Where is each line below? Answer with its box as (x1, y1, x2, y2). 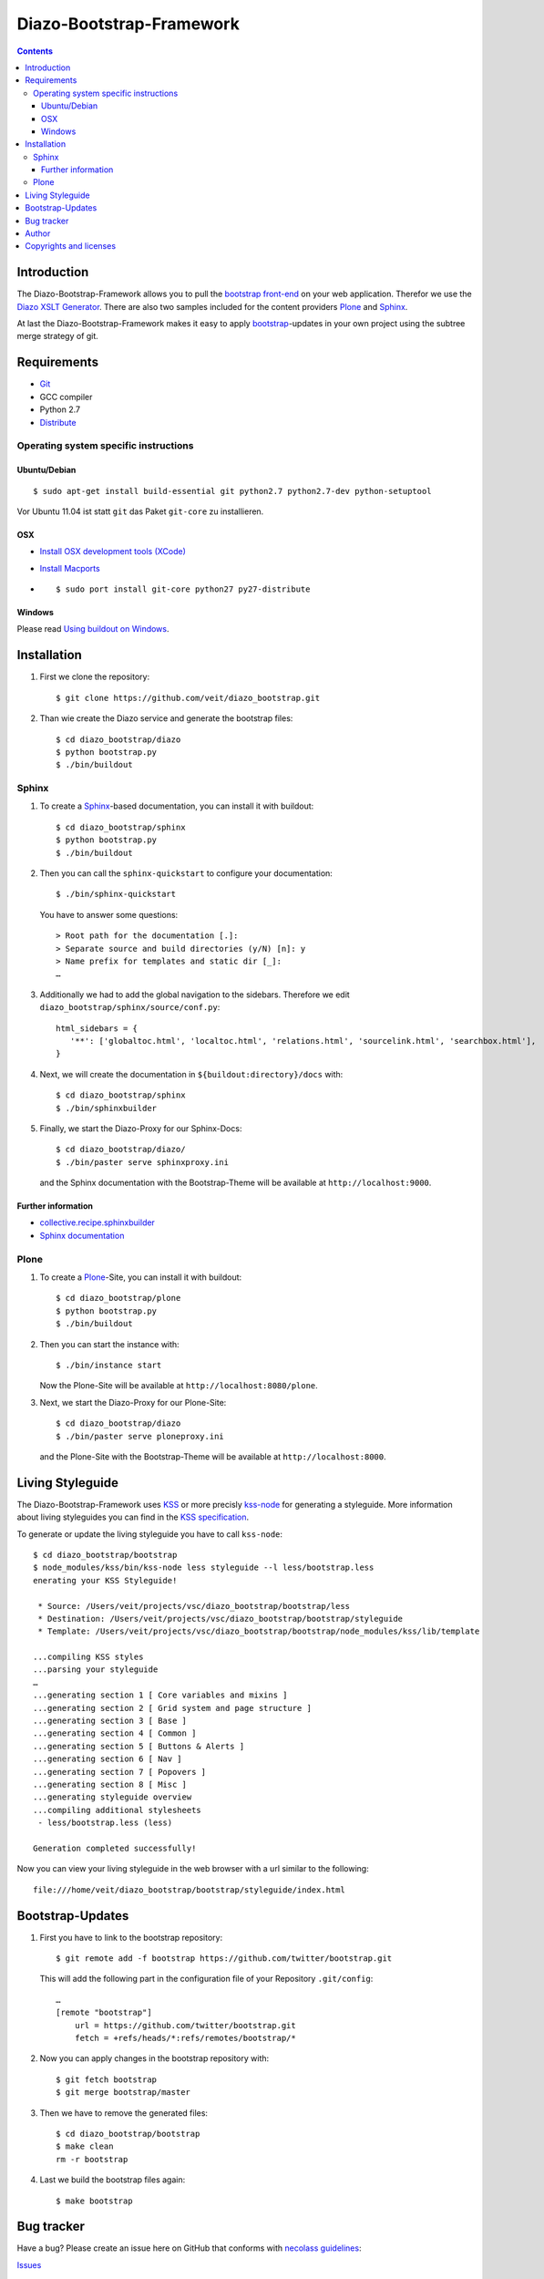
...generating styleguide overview (33, 1792, 192, 1802)
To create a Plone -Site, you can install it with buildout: (39, 1272, 242, 1283)
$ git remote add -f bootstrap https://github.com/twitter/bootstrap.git (56, 1954, 393, 1964)
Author (25, 228, 51, 239)
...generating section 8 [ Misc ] (33, 1779, 187, 1789)
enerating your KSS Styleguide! (33, 1575, 178, 1585)
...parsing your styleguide (33, 1665, 159, 1675)
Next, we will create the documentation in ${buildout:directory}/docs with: (39, 1068, 344, 1079)
